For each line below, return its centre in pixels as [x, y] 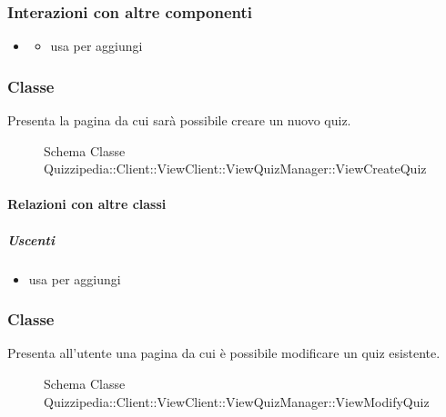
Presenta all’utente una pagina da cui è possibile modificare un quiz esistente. [224, 353]
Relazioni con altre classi [87, 204]
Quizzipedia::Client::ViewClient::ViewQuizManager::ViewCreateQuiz [235, 169]
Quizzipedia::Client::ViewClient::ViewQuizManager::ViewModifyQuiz [237, 401]
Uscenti [31, 239]
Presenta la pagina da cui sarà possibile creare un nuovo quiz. [179, 120]
